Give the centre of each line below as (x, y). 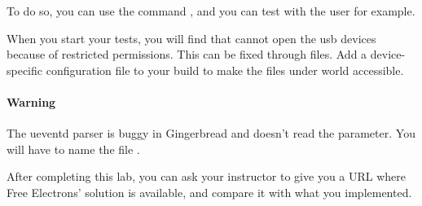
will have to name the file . (73, 149)
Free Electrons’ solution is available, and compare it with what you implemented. (209, 192)
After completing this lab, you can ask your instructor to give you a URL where (207, 176)
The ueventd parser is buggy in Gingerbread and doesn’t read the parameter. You (211, 133)
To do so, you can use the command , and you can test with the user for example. (211, 11)
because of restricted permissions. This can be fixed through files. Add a (187, 54)
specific (25, 70)
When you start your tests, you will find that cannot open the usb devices (191, 38)
